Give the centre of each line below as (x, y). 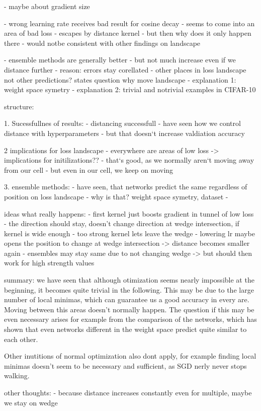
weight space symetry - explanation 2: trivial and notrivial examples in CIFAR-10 (130, 89)
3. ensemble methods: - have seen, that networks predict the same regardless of (126, 187)
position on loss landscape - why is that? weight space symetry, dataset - (116, 196)
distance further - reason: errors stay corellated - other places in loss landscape (125, 69)
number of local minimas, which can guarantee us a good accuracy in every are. (127, 299)
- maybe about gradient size (47, 6)
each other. (21, 339)
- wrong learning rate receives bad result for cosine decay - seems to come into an (129, 23)
